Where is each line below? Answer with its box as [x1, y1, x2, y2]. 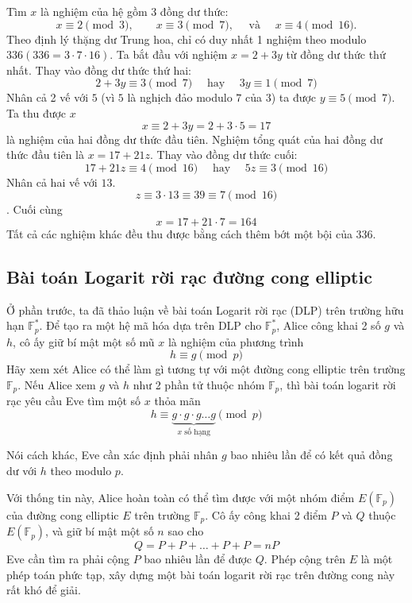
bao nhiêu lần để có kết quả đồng [230, 446, 393, 463]
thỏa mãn [154, 392, 201, 409]
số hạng [184, 427, 210, 436]
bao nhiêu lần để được [144, 551, 252, 567]
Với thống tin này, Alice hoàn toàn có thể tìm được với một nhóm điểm [6, 489, 355, 505]
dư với [6, 462, 37, 479]
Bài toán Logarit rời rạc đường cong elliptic [6, 264, 372, 288]
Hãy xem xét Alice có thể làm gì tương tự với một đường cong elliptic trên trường [6, 361, 406, 377]
